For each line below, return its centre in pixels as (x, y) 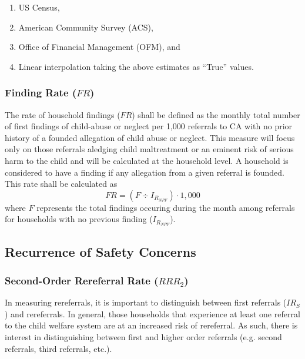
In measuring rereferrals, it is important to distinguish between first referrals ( (146, 302)
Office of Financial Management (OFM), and (99, 47)
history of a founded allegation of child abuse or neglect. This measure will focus (150, 137)
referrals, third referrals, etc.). (58, 348)
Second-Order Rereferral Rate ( (82, 280)
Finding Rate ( (41, 93)
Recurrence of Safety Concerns (100, 251)
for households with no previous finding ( (79, 219)
